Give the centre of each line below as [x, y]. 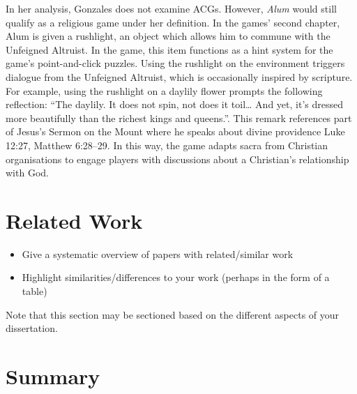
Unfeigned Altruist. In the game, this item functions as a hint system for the [169, 49]
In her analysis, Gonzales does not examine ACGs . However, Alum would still [171, 8]
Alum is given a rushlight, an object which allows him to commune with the [168, 36]
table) [35, 291]
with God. [27, 173]
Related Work [74, 220]
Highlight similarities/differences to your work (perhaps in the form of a [176, 277]
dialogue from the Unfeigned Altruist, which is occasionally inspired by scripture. [179, 76]
